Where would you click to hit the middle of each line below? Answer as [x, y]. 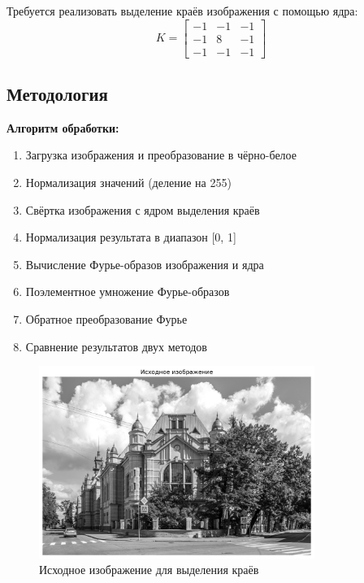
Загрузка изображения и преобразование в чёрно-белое [161, 155]
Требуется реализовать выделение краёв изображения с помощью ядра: [182, 11]
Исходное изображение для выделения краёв [149, 570]
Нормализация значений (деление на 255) [128, 183]
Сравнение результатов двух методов [116, 346]
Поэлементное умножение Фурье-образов [128, 291]
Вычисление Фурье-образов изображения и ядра [145, 264]
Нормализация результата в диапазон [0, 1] [131, 237]
